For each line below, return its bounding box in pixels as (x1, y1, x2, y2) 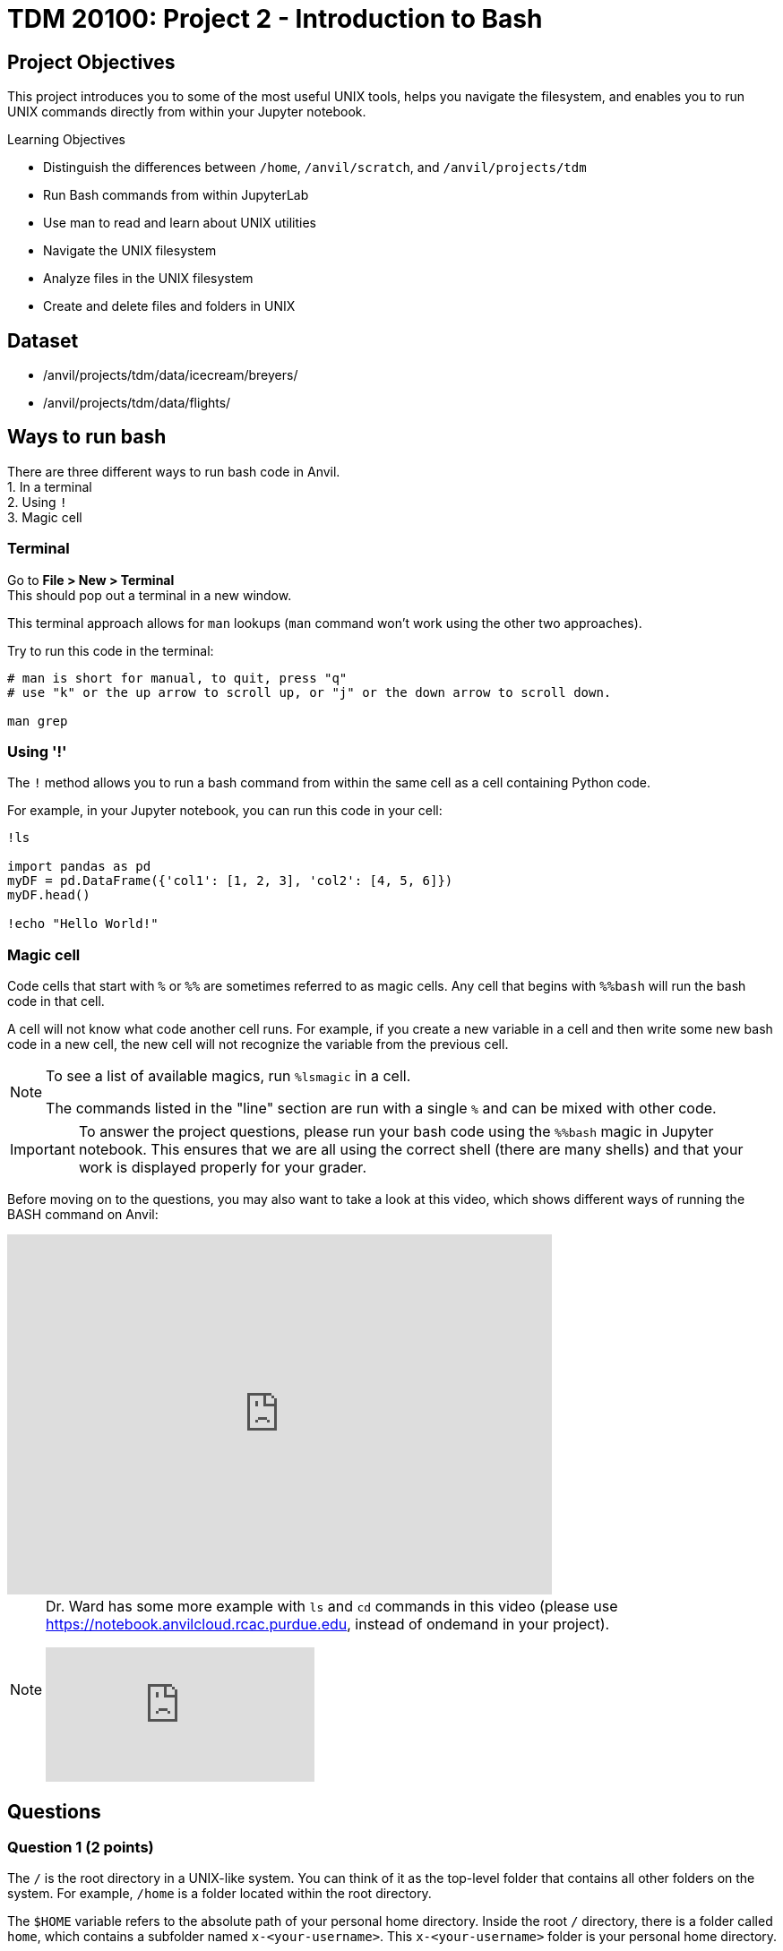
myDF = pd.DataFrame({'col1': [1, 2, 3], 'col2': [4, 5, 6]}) (7, 873, 453, 889)
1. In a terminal (7, 478, 92, 494)
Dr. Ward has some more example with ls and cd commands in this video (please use (46, 1597, 618, 1616)
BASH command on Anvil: (7, 1207, 159, 1223)
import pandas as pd (7, 859, 151, 874)
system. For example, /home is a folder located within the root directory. (7, 1886, 432, 1902)
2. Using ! (7, 494, 67, 510)
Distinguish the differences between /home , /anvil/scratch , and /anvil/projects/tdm (43, 159, 587, 176)
